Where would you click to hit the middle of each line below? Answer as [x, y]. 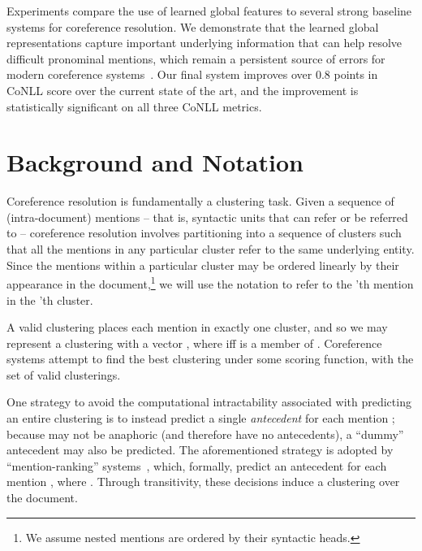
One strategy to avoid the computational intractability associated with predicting [209, 402]
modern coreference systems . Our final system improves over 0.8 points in [192, 74]
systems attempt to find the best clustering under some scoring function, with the [210, 359]
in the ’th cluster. [50, 299]
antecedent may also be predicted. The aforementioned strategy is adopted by [200, 450]
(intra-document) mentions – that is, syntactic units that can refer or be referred [207, 217]
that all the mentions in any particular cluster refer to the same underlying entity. [211, 249]
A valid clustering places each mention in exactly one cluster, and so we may [197, 327]
